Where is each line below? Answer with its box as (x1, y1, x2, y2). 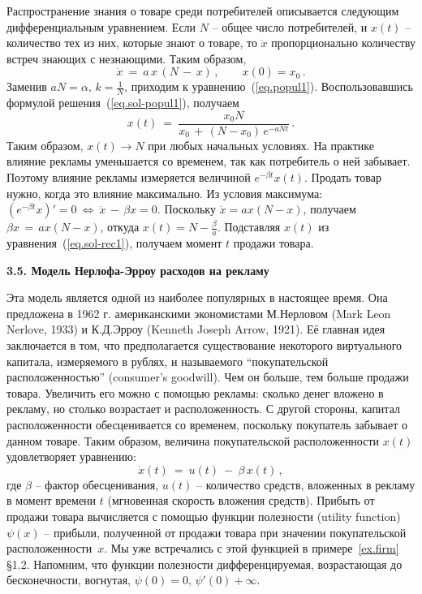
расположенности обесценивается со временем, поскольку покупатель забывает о (6, 416, 407, 433)
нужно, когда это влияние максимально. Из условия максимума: (6, 184, 323, 201)
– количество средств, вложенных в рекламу (196, 476, 416, 493)
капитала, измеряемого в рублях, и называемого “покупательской (6, 352, 329, 369)
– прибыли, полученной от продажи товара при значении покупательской (44, 523, 407, 540)
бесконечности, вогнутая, (6, 571, 131, 588)
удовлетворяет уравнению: (6, 448, 136, 465)
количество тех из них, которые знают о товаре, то (6, 34, 257, 51)
